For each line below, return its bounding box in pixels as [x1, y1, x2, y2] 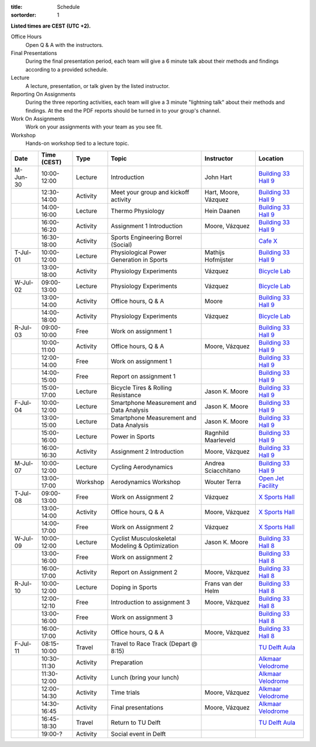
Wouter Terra [204, 478, 241, 486]
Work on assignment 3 [111, 613, 173, 621]
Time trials [111, 688, 140, 697]
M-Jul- [14, 459, 33, 467]
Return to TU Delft [111, 718, 161, 726]
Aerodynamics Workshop [111, 478, 181, 486]
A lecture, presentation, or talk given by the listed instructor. [25, 82, 170, 89]
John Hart [204, 173, 232, 181]
